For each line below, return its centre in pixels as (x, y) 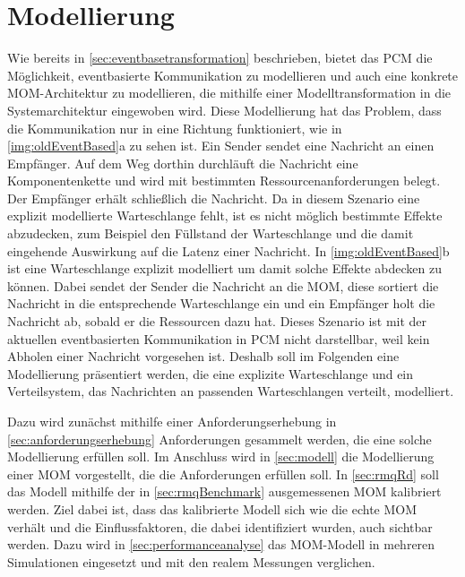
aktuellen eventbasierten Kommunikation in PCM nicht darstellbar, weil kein (219, 338)
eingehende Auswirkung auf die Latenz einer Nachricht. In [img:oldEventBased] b (228, 250)
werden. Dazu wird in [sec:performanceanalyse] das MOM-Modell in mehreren (221, 544)
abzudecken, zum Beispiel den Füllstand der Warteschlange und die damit (211, 233)
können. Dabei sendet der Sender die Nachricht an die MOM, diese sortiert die (223, 285)
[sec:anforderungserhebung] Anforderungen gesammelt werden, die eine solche (220, 439)
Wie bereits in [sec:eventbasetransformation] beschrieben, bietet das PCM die (220, 58)
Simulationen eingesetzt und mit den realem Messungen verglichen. (191, 561)
